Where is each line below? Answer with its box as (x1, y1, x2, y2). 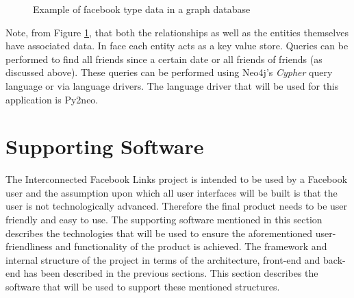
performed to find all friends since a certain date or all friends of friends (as (5, 51, 323, 66)
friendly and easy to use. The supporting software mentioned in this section (5, 212, 323, 227)
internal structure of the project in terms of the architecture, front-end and (5, 252, 320, 266)
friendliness (5, 239, 53, 253)
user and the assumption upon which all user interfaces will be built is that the (5, 185, 338, 199)
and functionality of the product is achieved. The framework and (55, 239, 327, 253)
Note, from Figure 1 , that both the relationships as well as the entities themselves (5, 25, 349, 39)
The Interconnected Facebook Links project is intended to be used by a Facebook (5, 172, 348, 186)
